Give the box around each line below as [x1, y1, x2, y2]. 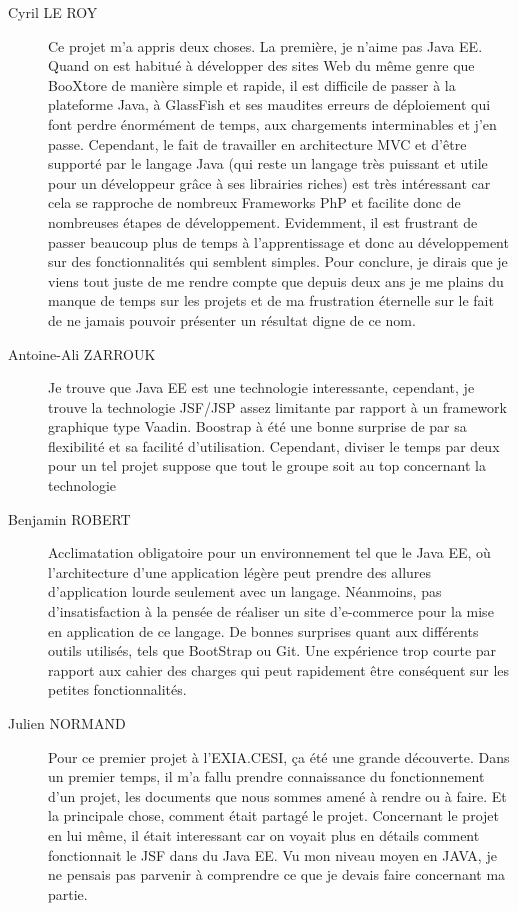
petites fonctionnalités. [48, 679, 187, 700]
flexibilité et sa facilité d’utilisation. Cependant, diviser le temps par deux [48, 435, 500, 456]
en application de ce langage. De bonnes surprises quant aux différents [48, 620, 479, 641]
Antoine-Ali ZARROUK [8, 343, 156, 364]
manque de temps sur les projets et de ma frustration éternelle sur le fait [48, 290, 494, 311]
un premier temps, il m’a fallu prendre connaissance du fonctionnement [48, 766, 485, 787]
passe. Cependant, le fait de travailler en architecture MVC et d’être [48, 133, 467, 154]
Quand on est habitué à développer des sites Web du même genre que [48, 55, 475, 76]
